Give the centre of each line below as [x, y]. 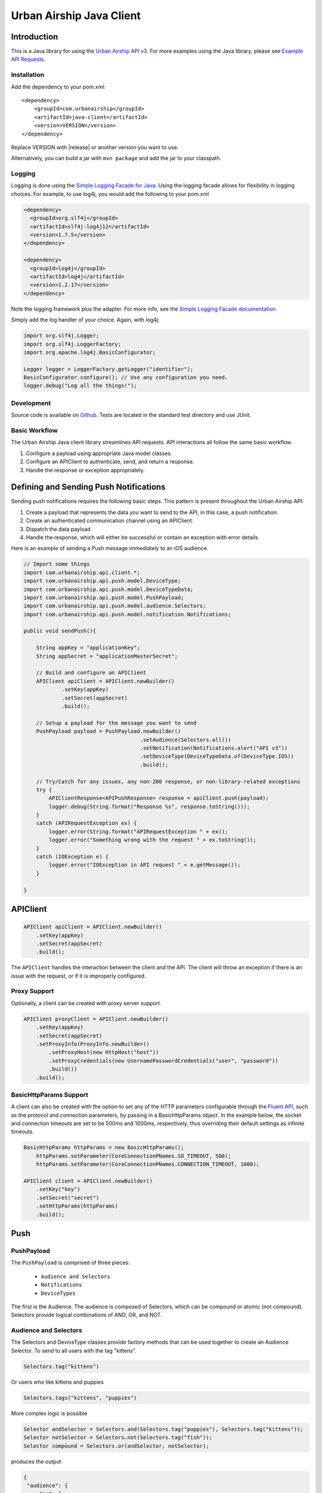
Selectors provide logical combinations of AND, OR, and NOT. [86, 1315]
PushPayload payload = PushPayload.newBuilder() [109, 731]
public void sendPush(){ [60, 631]
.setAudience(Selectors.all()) [185, 740]
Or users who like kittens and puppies [58, 1382]
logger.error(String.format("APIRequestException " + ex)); [138, 831]
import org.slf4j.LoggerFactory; [72, 344]
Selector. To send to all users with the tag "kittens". [74, 1350]
